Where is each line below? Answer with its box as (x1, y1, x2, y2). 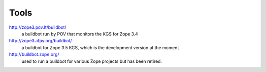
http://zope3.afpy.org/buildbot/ (9, 38, 72, 44)
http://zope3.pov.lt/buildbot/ (9, 24, 66, 30)
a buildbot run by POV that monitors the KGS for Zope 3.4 (21, 31, 138, 36)
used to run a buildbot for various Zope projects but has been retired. (21, 58, 162, 64)
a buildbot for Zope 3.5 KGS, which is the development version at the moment (21, 44, 179, 51)
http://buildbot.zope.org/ (9, 52, 59, 57)
